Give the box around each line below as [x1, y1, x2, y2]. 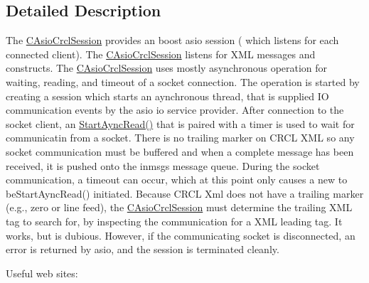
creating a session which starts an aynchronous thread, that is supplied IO [6, 88, 329, 103]
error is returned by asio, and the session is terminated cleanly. [6, 242, 279, 257]
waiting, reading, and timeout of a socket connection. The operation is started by [6, 74, 360, 89]
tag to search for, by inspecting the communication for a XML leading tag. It [6, 213, 343, 228]
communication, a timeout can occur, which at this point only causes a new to [6, 172, 348, 187]
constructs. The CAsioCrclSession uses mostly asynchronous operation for [6, 60, 328, 75]
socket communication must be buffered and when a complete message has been [6, 144, 354, 159]
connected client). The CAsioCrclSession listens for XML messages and [6, 46, 316, 61]
